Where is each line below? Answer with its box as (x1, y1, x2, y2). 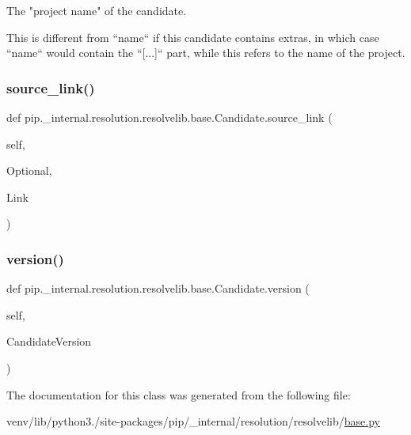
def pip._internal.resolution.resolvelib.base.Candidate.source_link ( (6, 109, 333, 125)
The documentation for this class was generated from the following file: (6, 386, 351, 403)
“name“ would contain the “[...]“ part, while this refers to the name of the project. (6, 44, 405, 61)
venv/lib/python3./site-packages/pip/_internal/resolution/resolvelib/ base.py (6, 413, 380, 429)
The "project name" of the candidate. (6, 2, 187, 18)
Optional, (6, 162, 52, 179)
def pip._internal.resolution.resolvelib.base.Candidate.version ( (6, 280, 310, 297)
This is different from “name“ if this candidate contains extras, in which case (6, 28, 379, 45)
